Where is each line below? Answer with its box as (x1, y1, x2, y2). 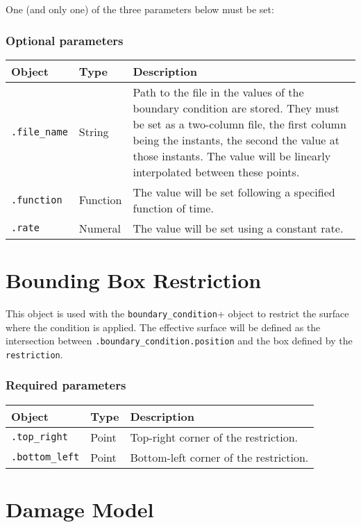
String (78, 124, 109, 140)
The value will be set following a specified (133, 183, 335, 200)
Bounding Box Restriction (6, 266, 262, 294)
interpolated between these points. (133, 163, 300, 180)
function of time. (133, 199, 214, 216)
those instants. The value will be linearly (133, 147, 331, 164)
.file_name (11, 126, 68, 137)
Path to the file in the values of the (133, 83, 304, 100)
